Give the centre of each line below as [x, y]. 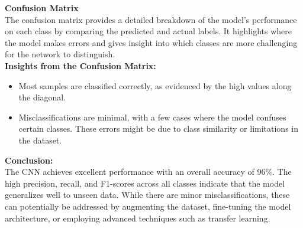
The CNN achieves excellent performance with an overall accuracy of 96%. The [148, 172]
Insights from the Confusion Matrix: [80, 65]
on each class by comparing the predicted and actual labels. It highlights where [148, 31]
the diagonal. [42, 97]
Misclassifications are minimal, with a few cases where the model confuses [152, 117]
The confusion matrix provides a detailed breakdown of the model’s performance [151, 19]
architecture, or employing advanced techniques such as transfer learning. [138, 218]
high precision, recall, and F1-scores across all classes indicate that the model [145, 183]
